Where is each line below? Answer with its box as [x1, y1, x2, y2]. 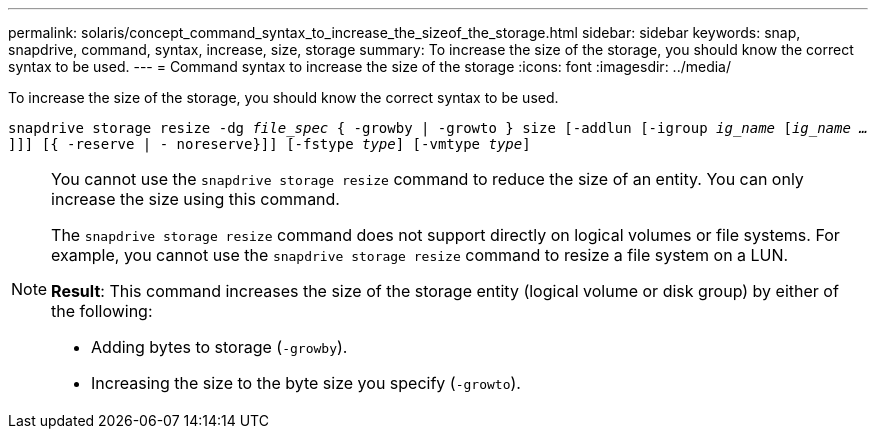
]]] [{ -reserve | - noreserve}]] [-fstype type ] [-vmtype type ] [8, 136, 531, 152]
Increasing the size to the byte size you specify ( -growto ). [91, 373, 521, 393]
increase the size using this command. [51, 189, 340, 209]
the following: [51, 301, 153, 321]
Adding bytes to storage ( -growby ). [91, 337, 348, 357]
